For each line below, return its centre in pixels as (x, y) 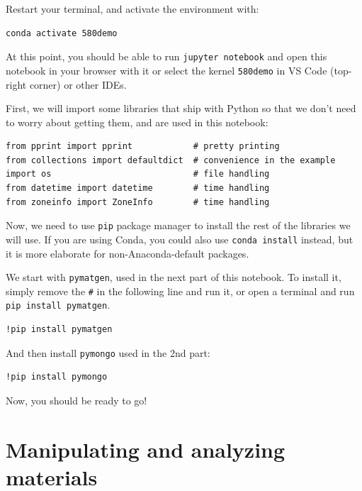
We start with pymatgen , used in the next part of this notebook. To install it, (174, 277)
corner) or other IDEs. (78, 84)
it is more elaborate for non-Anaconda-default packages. (128, 253)
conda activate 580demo (62, 33)
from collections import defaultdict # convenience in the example (171, 160)
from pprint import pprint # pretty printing (143, 147)
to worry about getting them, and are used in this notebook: (137, 122)
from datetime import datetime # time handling (138, 188)
